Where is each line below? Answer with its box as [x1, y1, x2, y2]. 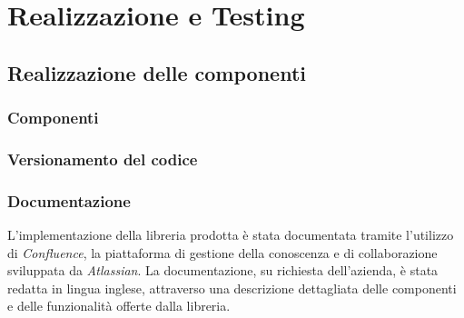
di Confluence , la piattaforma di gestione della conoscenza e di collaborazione [7, 243, 438, 262]
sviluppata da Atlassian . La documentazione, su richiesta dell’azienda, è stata [7, 261, 439, 280]
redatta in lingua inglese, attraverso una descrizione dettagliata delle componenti [7, 278, 457, 297]
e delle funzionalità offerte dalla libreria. [7, 296, 231, 315]
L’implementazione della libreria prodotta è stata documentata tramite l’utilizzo [7, 225, 454, 244]
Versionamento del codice [7, 147, 198, 170]
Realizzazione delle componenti [7, 58, 306, 86]
